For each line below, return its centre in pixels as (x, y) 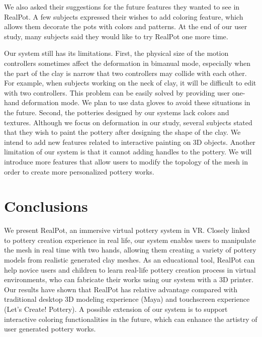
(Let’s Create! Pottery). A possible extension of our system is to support (116, 309)
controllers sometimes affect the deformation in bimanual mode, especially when (127, 63)
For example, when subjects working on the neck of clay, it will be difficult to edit (130, 83)
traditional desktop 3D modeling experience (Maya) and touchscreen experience (127, 299)
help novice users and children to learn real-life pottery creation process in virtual (130, 269)
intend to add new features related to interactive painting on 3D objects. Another (130, 142)
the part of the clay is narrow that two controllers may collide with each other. (125, 73)
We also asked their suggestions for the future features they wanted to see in (122, 7)
